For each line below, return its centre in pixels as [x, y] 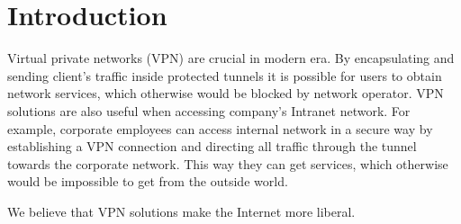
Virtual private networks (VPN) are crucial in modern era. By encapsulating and [231, 58]
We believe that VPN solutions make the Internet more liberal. [181, 211]
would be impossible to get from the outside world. [148, 181]
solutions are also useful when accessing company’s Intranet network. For [209, 110]
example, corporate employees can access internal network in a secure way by [220, 128]
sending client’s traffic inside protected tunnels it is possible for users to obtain [225, 75]
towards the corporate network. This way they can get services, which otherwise [228, 163]
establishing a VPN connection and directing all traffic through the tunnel [212, 146]
